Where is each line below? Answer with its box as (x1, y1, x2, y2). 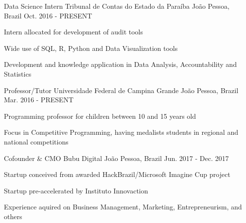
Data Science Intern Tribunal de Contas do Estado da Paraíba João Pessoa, (4, 1, 229, 11)
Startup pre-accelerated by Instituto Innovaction (4, 185, 148, 195)
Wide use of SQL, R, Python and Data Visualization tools (4, 43, 178, 53)
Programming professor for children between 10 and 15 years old (4, 111, 196, 121)
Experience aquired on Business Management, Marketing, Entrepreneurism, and (4, 202, 242, 212)
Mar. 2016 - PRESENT (4, 95, 74, 105)
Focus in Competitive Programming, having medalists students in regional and (4, 127, 238, 137)
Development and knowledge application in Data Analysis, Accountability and (4, 59, 237, 69)
